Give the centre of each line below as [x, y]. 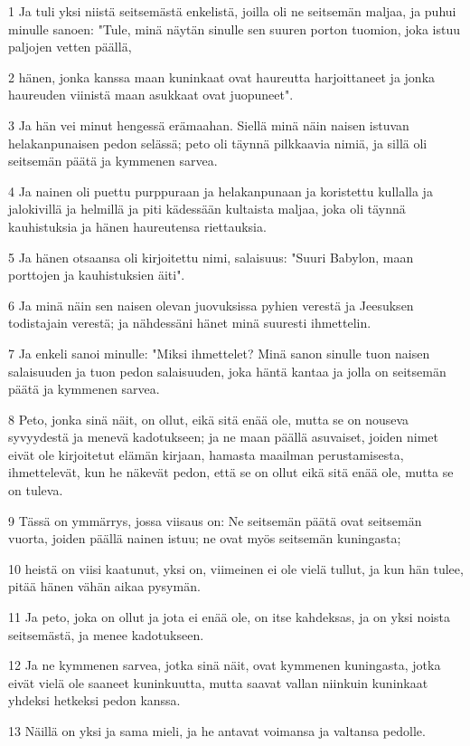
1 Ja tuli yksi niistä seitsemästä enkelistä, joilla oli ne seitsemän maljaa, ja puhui [232, 11]
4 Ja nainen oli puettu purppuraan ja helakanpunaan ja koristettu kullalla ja [221, 191]
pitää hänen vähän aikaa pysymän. [104, 586]
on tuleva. [36, 490]
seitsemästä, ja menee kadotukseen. [106, 634]
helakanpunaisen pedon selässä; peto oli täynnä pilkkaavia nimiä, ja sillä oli [218, 143]
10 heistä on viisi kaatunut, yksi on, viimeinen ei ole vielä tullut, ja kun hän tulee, [236, 568]
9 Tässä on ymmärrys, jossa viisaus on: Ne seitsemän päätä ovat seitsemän [215, 520]
